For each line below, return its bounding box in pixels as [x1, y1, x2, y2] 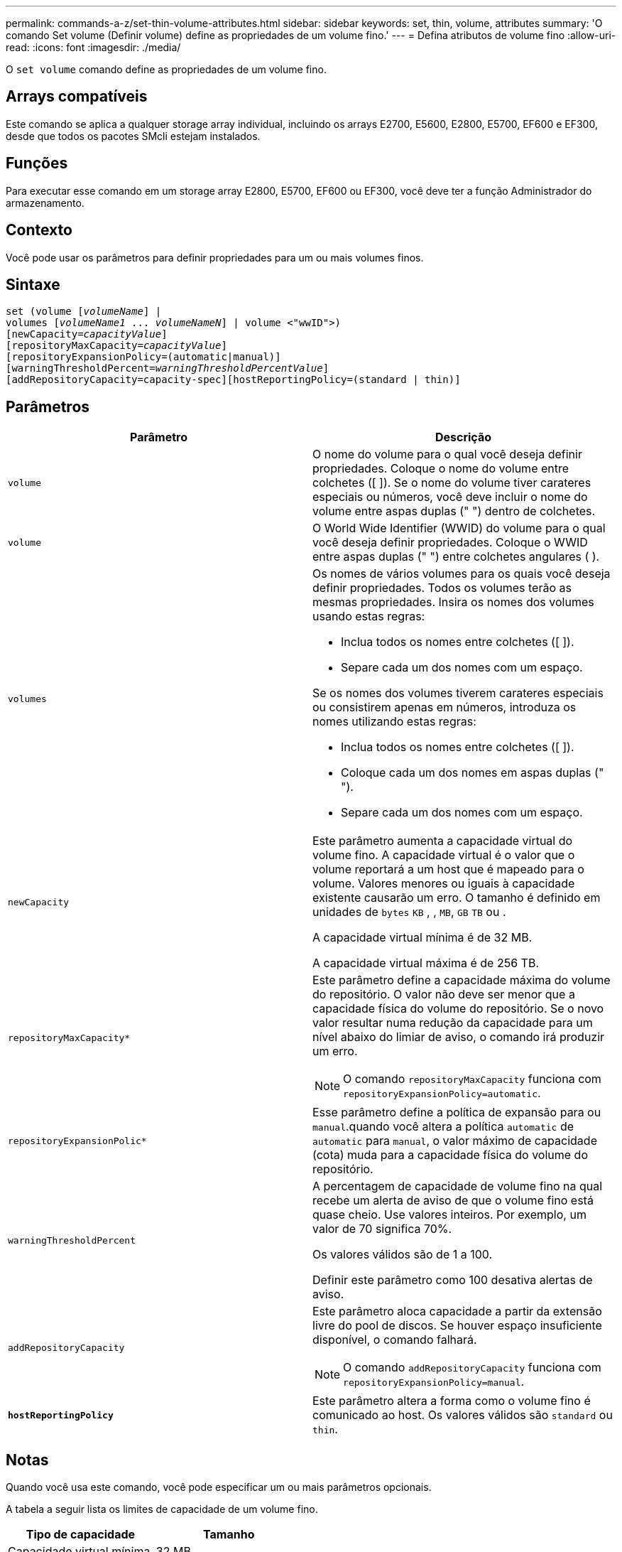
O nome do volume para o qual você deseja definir [312, 447, 582, 462]
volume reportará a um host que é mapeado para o [312, 862, 584, 877]
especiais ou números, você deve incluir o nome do [312, 490, 588, 505]
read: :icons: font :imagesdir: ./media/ [6, 41, 181, 53]
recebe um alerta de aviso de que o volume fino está [312, 1193, 594, 1208]
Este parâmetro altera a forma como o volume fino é [312, 1394, 591, 1408]
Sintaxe [6, 275, 60, 293]
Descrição [435, 430, 492, 445]
